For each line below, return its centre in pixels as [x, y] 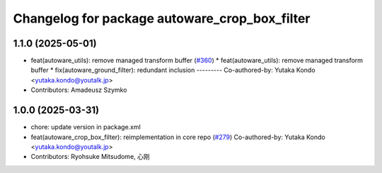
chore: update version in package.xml [86, 127]
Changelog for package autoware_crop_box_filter [162, 18]
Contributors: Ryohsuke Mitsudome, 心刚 [90, 157]
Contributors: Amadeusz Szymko [79, 90]
